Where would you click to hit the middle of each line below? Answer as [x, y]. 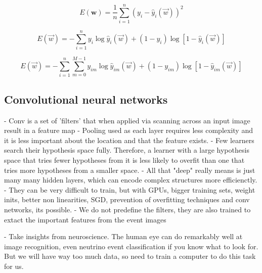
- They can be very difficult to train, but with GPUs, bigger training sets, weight [130, 189]
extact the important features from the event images [85, 219]
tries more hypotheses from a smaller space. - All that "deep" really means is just [130, 170]
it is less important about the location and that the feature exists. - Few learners [129, 140]
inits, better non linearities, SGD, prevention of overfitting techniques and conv [127, 199]
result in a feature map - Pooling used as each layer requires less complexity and [128, 130]
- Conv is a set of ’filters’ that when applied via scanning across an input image [127, 120]
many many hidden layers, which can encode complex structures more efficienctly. [131, 180]
